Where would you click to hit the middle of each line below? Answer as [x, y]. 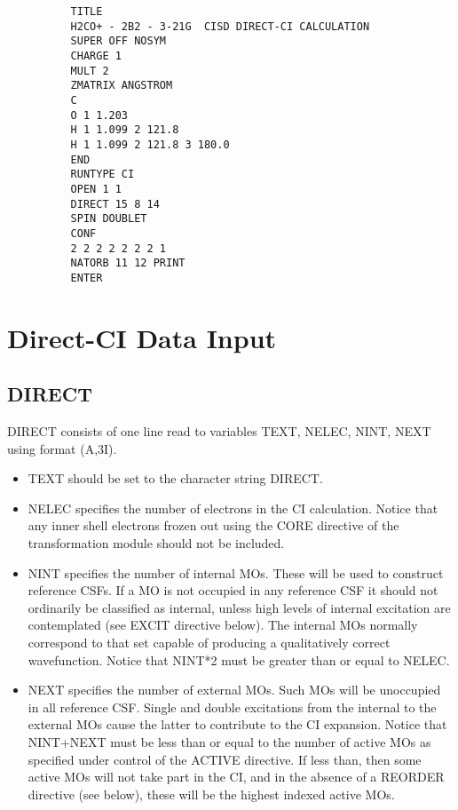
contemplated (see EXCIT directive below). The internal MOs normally [223, 625]
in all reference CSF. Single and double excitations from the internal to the [232, 707]
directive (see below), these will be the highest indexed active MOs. [211, 794]
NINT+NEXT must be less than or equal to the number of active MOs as [229, 741]
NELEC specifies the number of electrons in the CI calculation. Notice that [233, 508]
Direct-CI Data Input [142, 337]
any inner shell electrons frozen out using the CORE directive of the [213, 525]
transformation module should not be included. [156, 543]
